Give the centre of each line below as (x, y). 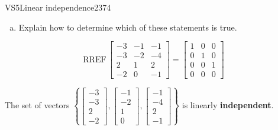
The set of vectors (37, 105)
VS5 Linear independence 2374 (58, 7)
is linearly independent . (228, 105)
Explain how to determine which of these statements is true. (128, 27)
